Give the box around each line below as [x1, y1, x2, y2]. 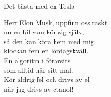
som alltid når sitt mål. [4, 65, 73, 75]
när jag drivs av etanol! [4, 83, 74, 94]
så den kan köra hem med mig [4, 36, 94, 46]
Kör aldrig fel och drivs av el [4, 74, 90, 84]
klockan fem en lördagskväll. [4, 46, 89, 56]
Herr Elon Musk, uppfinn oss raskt [4, 17, 108, 27]
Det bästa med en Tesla [4, 1, 74, 11]
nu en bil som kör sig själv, [4, 27, 84, 37]
